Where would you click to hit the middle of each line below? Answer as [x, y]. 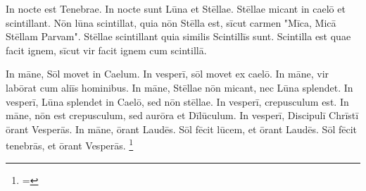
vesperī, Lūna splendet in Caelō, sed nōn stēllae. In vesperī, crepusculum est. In [177, 101]
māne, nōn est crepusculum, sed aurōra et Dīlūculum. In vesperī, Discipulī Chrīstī [182, 115]
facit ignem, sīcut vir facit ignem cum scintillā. [106, 50]
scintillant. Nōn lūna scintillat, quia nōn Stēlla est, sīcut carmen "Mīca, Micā [171, 22]
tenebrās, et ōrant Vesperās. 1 [70, 144]
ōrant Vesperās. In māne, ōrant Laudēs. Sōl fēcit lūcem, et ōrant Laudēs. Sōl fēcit [181, 129]
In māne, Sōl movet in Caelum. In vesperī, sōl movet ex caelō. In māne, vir [168, 74]
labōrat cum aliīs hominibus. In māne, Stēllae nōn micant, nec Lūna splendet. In [179, 87]
